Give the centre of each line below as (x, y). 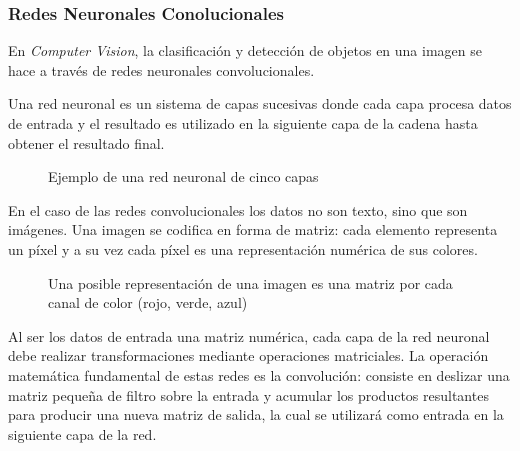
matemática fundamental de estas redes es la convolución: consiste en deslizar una (259, 374)
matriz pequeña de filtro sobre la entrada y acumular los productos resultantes (248, 394)
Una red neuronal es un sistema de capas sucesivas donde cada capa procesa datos (260, 103)
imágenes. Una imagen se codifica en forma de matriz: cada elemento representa (253, 229)
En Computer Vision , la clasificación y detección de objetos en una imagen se (245, 50)
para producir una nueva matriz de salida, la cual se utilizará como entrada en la (256, 414)
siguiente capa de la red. (82, 433)
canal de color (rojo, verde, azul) (148, 302)
